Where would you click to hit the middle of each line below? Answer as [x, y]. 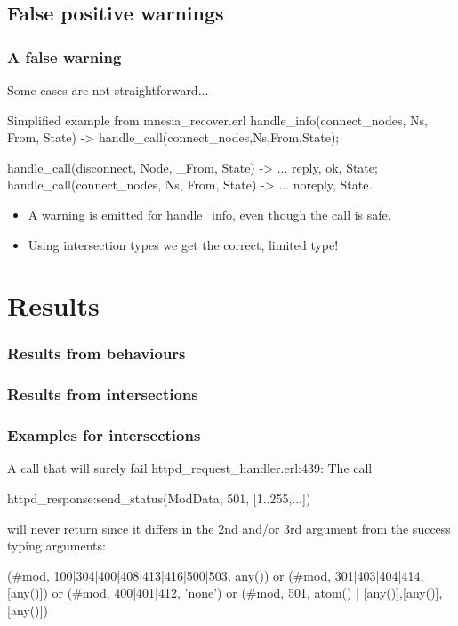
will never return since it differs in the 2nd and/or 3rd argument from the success [229, 528]
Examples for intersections [104, 435]
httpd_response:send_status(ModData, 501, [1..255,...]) [159, 498]
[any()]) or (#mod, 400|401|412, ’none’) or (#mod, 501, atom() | [183, 593]
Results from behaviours [96, 353]
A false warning [64, 56]
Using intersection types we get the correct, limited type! [183, 244]
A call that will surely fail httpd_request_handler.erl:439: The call [190, 468]
